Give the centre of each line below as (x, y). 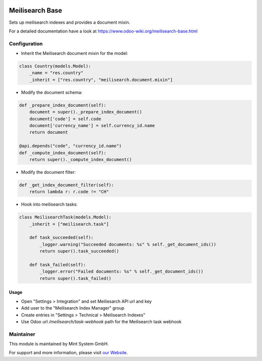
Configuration (26, 44)
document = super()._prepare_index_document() (86, 112)
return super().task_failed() (75, 278)
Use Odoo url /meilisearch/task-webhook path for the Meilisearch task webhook (101, 321)
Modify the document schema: (52, 92)
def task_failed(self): (57, 265)
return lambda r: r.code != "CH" (69, 192)
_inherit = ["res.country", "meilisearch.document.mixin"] (101, 80)
